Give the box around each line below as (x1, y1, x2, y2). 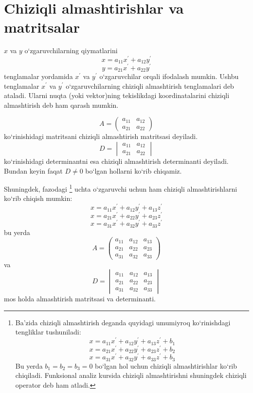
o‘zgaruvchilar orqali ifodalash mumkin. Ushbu (99, 71, 239, 81)
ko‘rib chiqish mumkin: (4, 193, 72, 203)
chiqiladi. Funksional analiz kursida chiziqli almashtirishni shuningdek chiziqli (15, 370, 247, 380)
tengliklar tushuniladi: (15, 327, 81, 337)
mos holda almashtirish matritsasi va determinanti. (4, 294, 156, 304)
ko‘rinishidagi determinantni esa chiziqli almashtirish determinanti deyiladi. (4, 156, 229, 166)
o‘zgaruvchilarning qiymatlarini (24, 45, 118, 56)
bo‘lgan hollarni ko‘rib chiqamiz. (85, 165, 182, 176)
